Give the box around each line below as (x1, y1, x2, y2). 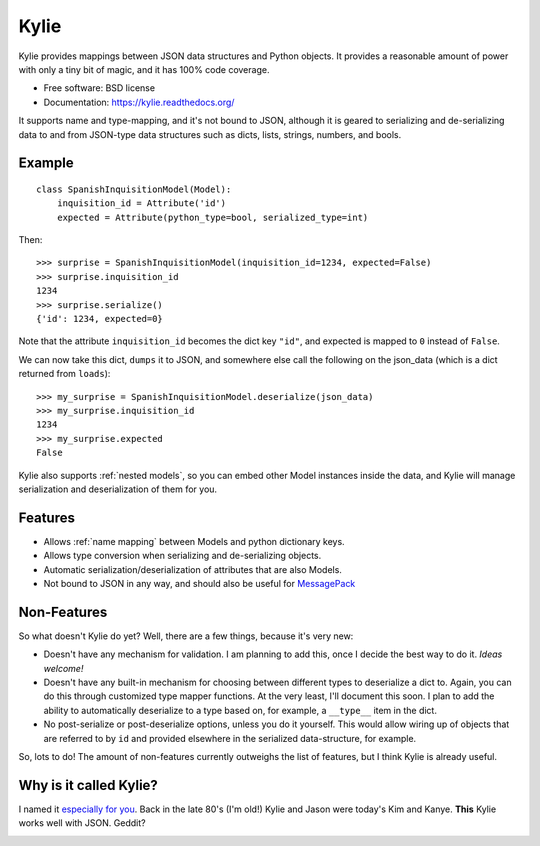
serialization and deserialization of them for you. (18, 483, 218, 495)
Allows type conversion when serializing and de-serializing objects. (43, 550, 322, 562)
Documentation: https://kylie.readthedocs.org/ (43, 96, 235, 108)
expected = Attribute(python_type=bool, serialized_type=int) (56, 211, 369, 223)
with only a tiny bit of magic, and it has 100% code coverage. (18, 63, 270, 75)
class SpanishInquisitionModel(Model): (36, 183, 232, 195)
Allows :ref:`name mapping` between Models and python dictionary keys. (43, 535, 345, 547)
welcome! (43, 662, 84, 674)
